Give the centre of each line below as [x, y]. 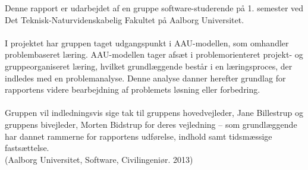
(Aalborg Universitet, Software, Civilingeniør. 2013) [99, 159]
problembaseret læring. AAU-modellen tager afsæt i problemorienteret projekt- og [154, 54]
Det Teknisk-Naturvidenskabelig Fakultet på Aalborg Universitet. [125, 19]
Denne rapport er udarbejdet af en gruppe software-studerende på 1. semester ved [154, 8]
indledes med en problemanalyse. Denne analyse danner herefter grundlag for [145, 78]
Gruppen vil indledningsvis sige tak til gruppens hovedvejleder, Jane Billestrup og [154, 113]
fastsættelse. [27, 148]
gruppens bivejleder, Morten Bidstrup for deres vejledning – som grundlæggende [151, 124]
